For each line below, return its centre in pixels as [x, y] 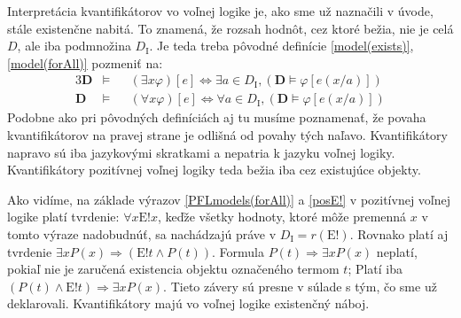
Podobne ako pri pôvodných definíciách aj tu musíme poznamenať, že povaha [217, 117]
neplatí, [397, 251]
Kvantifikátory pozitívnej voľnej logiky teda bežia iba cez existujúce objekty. [214, 170]
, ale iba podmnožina [74, 46]
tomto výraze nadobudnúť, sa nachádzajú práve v [142, 234]
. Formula [238, 251]
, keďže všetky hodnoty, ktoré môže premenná [282, 217]
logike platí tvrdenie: [63, 217]
